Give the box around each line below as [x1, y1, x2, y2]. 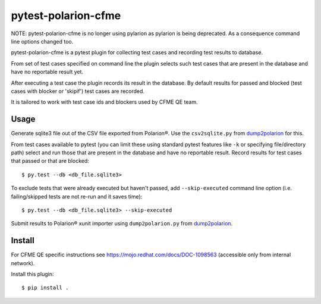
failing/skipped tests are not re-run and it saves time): [11, 193, 143, 200]
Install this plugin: [11, 271, 54, 277]
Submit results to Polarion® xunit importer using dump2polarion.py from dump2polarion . [11, 220, 233, 227]
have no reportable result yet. [11, 69, 83, 76]
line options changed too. [11, 38, 74, 45]
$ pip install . [21, 284, 69, 291]
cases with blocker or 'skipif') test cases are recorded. [11, 87, 145, 95]
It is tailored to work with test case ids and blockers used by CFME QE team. [11, 98, 199, 106]
